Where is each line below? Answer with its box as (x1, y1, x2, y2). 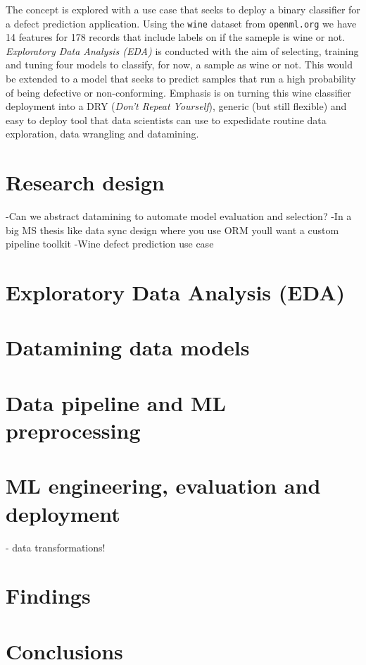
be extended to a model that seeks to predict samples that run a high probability (6, 71, 356, 86)
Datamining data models (6, 333, 250, 362)
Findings (6, 581, 91, 610)
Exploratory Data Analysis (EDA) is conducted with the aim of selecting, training (6, 43, 359, 58)
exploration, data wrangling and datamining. (6, 126, 199, 141)
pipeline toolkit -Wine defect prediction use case (6, 236, 214, 251)
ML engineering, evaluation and (6, 471, 321, 500)
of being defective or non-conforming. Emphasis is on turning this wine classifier (6, 85, 351, 99)
